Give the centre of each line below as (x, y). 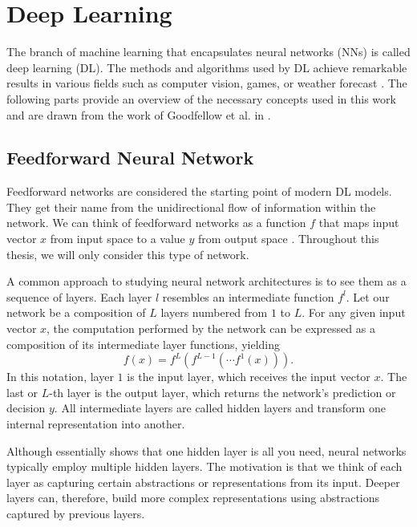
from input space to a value (117, 239)
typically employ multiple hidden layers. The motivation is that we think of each (204, 466)
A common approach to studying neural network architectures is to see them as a (206, 281)
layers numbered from (214, 312)
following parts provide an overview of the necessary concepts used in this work (201, 98)
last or (22, 392)
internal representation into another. (96, 424)
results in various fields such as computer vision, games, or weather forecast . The (207, 83)
